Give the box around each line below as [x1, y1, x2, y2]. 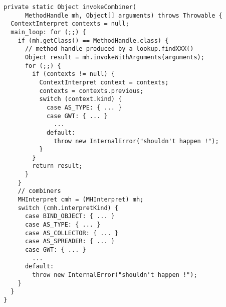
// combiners [18, 187, 61, 195]
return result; [32, 162, 83, 170]
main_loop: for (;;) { [11, 28, 86, 36]
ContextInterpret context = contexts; [39, 78, 169, 86]
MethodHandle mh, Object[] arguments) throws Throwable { [25, 12, 222, 19]
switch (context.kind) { [39, 95, 122, 103]
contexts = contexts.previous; [39, 87, 144, 94]
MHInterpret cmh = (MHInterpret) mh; [18, 196, 144, 203]
